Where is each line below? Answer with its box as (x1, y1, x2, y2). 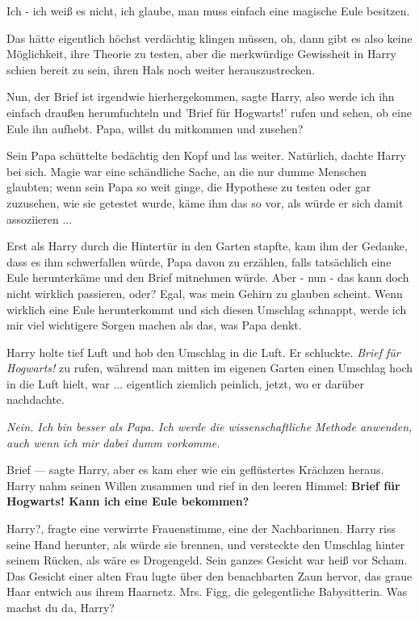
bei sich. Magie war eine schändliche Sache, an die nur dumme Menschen (6, 162, 367, 179)
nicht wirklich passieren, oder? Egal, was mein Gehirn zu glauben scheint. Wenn (6, 284, 403, 301)
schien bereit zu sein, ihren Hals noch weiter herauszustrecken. (6, 61, 316, 78)
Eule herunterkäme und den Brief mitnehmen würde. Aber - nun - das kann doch (6, 269, 409, 286)
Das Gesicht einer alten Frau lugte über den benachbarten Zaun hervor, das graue (6, 567, 413, 584)
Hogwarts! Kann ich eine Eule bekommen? (6, 493, 249, 510)
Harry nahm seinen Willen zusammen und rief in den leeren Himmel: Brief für (6, 476, 400, 493)
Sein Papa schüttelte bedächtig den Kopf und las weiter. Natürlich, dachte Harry (6, 147, 406, 164)
